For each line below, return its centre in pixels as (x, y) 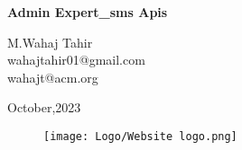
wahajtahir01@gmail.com (76, 60)
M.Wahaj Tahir (50, 42)
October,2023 (44, 107)
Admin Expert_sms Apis (88, 12)
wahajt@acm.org (53, 77)
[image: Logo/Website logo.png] (140, 136)
